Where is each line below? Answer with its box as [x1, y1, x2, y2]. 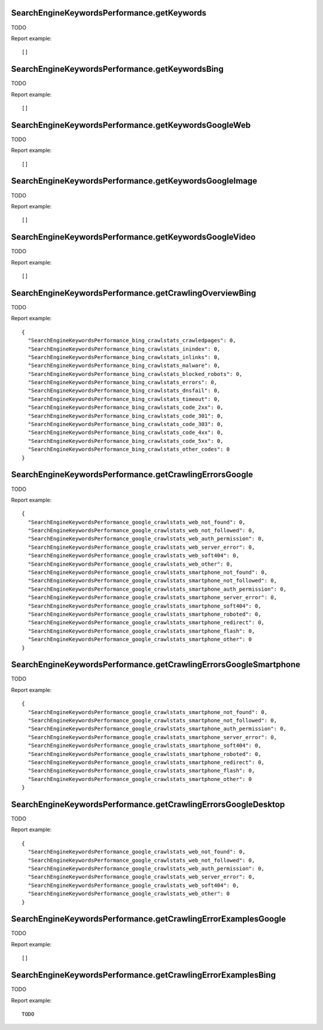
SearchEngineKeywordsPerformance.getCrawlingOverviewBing [11, 288, 257, 298]
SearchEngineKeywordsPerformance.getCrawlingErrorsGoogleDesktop [11, 799, 285, 809]
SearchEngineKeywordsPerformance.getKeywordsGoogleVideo [11, 232, 256, 242]
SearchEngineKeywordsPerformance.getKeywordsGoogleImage [11, 176, 257, 186]
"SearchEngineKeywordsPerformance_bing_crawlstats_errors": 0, [28, 379, 218, 386]
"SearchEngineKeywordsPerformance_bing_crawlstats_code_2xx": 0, [28, 404, 224, 411]
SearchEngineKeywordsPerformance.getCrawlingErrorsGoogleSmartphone [11, 660, 300, 670]
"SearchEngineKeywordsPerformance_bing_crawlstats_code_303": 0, [28, 421, 224, 428]
